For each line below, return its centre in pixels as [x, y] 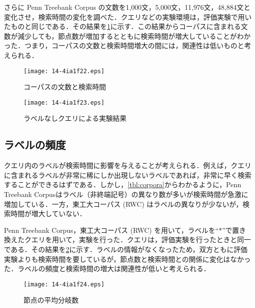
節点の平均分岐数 [51, 300]
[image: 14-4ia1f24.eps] [64, 284]
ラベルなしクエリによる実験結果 [75, 118]
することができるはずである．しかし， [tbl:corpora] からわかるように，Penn [123, 184]
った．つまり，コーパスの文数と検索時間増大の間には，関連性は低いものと [124, 45]
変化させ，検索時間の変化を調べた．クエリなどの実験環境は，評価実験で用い [128, 16]
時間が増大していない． [48, 213]
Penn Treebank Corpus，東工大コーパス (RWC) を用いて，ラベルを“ [111, 230]
